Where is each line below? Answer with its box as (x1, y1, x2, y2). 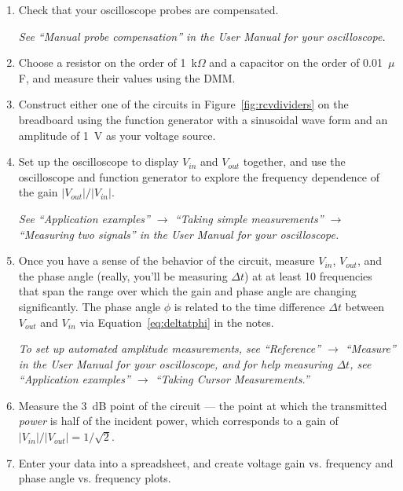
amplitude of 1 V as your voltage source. (18, 126, 216, 143)
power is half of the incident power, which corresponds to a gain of (18, 412, 339, 429)
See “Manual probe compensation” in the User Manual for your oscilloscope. (18, 27, 386, 44)
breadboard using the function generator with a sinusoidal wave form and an (18, 111, 388, 127)
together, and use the (243, 153, 346, 170)
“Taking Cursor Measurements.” (155, 371, 310, 387)
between (345, 298, 384, 314)
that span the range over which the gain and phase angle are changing (18, 283, 357, 299)
